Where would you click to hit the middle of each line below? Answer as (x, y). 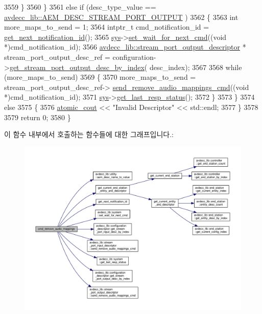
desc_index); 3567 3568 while (196, 67)
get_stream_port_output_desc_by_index (77, 67)
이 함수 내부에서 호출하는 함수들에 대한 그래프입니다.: (89, 134)
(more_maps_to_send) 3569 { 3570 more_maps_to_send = (100, 77)
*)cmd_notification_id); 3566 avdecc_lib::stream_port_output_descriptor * (125, 47)
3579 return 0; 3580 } (38, 117)
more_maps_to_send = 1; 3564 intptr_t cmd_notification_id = (107, 27)
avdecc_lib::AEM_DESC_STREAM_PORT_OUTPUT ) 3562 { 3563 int (121, 17)
